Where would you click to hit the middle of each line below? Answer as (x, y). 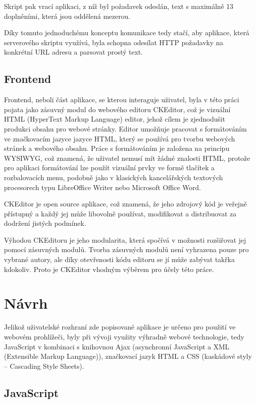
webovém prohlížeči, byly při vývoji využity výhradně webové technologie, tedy (124, 336)
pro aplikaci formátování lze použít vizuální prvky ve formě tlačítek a (109, 168)
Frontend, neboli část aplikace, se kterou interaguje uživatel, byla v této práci (122, 100)
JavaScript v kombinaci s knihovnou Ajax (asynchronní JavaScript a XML (117, 346)
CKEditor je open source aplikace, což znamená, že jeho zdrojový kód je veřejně (126, 204)
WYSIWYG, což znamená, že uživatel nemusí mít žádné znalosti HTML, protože (127, 158)
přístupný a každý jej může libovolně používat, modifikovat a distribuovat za (120, 213)
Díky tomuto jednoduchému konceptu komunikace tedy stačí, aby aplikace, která (127, 33)
